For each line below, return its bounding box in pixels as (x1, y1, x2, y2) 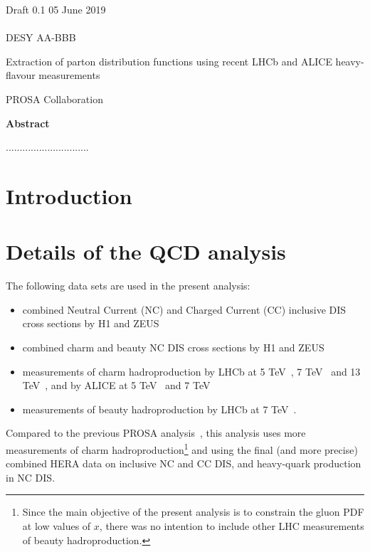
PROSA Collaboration (6, 91, 103, 106)
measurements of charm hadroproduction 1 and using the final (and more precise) (6, 440, 358, 457)
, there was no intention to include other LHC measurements (99, 519, 364, 534)
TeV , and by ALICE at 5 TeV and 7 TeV (22, 378, 211, 393)
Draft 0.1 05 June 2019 (6, 2, 106, 16)
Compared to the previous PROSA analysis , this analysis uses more (6, 425, 306, 440)
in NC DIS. (6, 469, 55, 484)
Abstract (6, 115, 50, 130)
